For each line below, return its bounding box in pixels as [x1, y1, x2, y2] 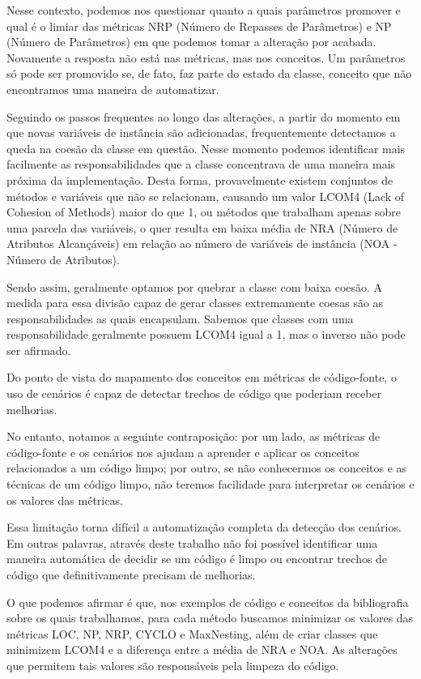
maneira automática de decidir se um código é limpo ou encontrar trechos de [6, 550, 388, 567]
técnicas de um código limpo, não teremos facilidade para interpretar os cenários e [6, 476, 415, 493]
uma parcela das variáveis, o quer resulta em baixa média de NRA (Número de [6, 219, 398, 236]
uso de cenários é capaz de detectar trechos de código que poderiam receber [6, 385, 382, 402]
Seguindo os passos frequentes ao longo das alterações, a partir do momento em [6, 108, 401, 125]
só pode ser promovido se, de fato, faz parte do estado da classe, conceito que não [6, 65, 412, 82]
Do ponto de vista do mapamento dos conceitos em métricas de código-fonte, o [6, 369, 397, 386]
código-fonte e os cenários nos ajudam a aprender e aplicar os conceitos [6, 443, 359, 460]
